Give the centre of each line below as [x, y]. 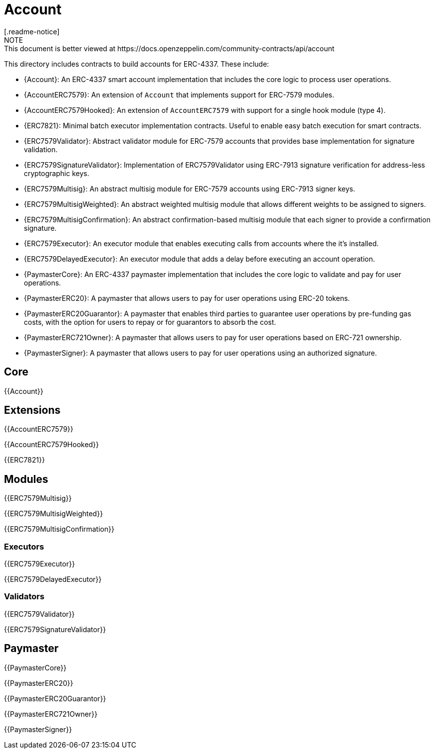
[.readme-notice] [32, 31]
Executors [24, 546]
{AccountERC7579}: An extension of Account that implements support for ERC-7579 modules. [179, 94]
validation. [41, 149]
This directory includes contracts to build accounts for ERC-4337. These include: [137, 64]
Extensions [32, 410]
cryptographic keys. [57, 173]
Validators [24, 597]
